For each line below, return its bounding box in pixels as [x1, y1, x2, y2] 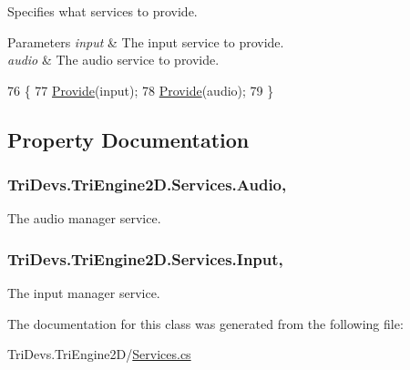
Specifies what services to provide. [7, 2, 198, 20]
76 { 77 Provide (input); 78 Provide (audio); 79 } [7, 80, 274, 99]
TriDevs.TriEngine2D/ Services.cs [7, 344, 191, 364]
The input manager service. [7, 283, 160, 303]
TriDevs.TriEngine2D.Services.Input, [7, 247, 283, 270]
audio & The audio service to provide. [7, 50, 220, 69]
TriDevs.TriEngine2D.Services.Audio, [7, 173, 287, 196]
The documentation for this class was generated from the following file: [7, 313, 404, 333]
